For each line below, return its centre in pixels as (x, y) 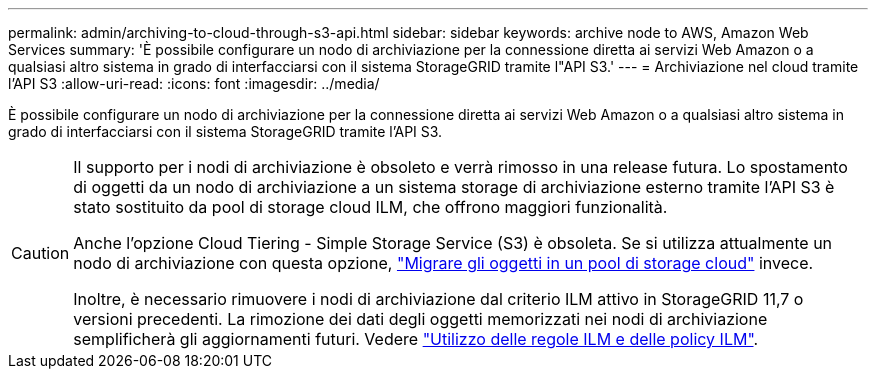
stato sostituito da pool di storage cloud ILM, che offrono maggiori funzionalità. (370, 207)
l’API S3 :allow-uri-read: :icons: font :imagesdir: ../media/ (194, 83)
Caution (40, 253)
